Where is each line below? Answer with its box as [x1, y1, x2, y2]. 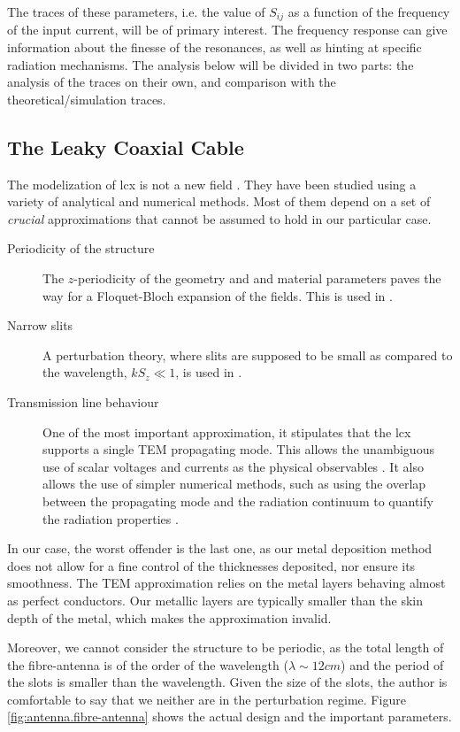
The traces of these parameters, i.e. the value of [7, 3, 265, 20]
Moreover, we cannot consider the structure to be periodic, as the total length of [7, 638, 444, 657]
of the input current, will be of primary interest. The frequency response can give [7, 20, 448, 39]
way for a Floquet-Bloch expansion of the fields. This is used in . [42, 286, 393, 304]
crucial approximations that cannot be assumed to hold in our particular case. [7, 209, 432, 227]
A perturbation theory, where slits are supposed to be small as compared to [42, 345, 453, 364]
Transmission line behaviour [7, 392, 159, 411]
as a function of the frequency [287, 3, 450, 20]
